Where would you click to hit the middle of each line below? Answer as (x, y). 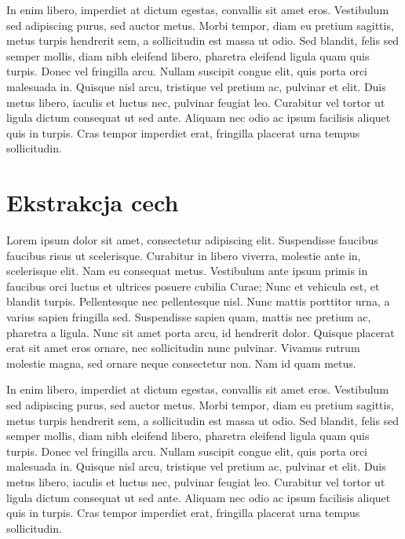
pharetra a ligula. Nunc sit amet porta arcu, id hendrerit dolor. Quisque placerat (201, 332)
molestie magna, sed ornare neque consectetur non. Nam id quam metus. (181, 363)
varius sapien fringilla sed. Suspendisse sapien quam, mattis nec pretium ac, (189, 317)
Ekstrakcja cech (93, 202)
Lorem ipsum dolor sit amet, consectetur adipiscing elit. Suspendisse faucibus (192, 240)
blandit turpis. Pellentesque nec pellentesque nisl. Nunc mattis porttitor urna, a (198, 301)
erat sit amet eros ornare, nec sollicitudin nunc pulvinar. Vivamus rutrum (183, 348)
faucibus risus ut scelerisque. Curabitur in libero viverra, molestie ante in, (184, 255)
